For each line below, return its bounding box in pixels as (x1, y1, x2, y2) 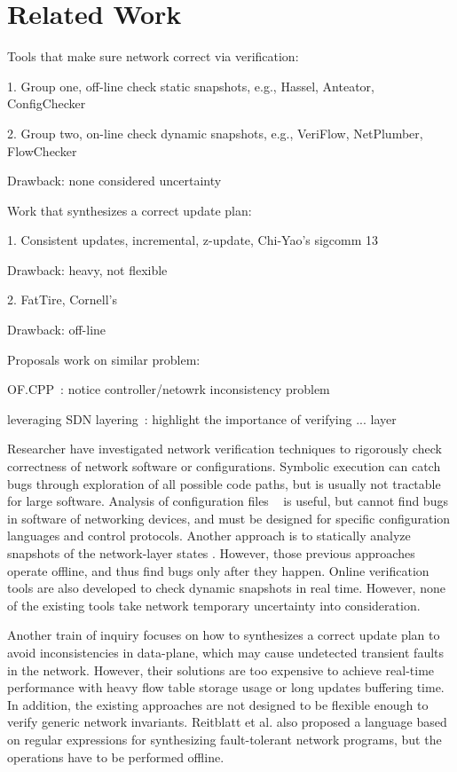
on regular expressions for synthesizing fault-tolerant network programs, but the (7, 729, 442, 748)
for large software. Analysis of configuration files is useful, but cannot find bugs (7, 492, 448, 510)
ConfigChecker (7, 94, 86, 113)
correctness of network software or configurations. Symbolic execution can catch (7, 457, 441, 476)
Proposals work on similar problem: (7, 350, 201, 368)
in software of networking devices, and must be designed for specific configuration (7, 508, 451, 527)
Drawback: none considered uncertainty (7, 171, 222, 190)
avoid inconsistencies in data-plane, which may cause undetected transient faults (7, 642, 445, 661)
